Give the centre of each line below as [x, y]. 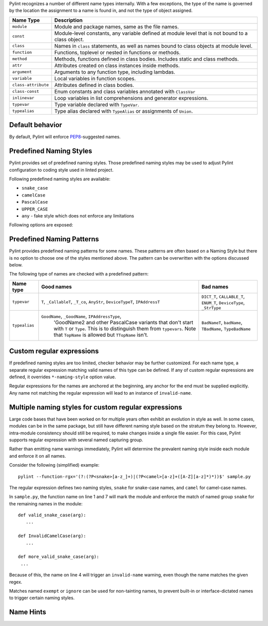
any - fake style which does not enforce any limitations [78, 215]
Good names [57, 286]
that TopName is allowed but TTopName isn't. [101, 335]
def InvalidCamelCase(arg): [52, 536]
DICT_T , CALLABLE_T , [223, 296]
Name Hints [28, 612]
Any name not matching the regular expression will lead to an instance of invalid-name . [100, 393]
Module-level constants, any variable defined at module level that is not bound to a [151, 33]
